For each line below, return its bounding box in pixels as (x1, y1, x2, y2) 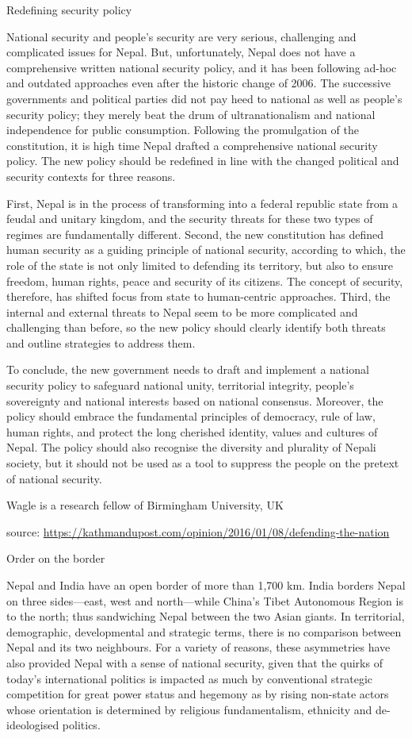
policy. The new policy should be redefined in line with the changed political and (6, 152, 399, 169)
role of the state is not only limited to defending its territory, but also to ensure (6, 256, 393, 273)
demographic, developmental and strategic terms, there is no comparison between (6, 623, 402, 640)
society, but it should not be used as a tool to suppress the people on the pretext (6, 455, 399, 471)
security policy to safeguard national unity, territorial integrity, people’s (6, 377, 354, 394)
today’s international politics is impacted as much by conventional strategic (6, 670, 373, 686)
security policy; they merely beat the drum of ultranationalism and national (6, 106, 376, 122)
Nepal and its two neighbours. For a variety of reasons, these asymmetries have (6, 639, 391, 655)
